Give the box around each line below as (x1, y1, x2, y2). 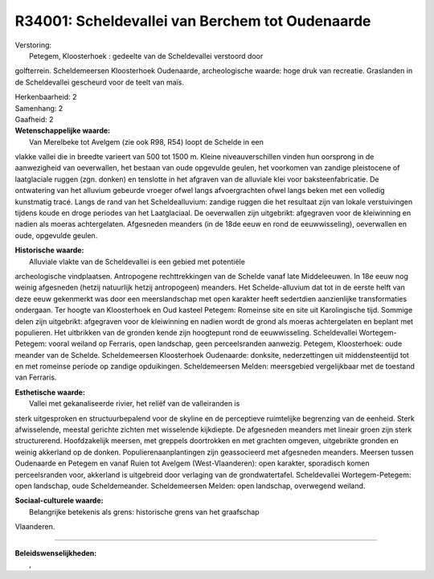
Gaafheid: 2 (14, 114, 54, 124)
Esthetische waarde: (14, 387, 86, 397)
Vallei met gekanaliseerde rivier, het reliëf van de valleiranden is (29, 399, 240, 409)
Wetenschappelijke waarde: (14, 125, 111, 136)
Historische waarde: (14, 245, 84, 255)
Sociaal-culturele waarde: (14, 495, 104, 506)
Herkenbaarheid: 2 (14, 92, 77, 102)
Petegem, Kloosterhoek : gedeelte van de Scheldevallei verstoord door (29, 51, 264, 60)
